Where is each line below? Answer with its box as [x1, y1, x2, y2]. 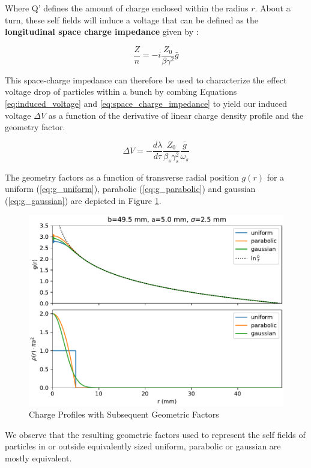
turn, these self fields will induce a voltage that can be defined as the [5, 13, 258, 26]
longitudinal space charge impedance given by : [5, 25, 199, 38]
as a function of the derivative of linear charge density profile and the [48, 109, 304, 121]
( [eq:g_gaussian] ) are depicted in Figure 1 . [5, 194, 162, 207]
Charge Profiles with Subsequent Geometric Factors [29, 408, 219, 421]
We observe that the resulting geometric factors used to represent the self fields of [5, 428, 306, 440]
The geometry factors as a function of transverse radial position [5, 170, 239, 183]
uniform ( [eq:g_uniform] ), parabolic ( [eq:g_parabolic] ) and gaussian [5, 182, 256, 195]
